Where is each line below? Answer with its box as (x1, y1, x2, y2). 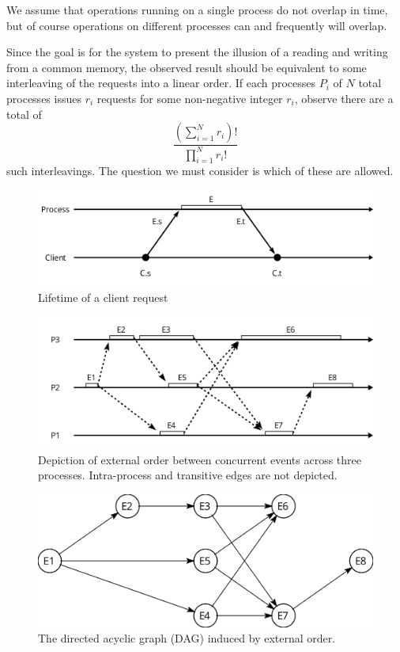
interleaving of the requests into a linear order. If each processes (6, 74, 316, 91)
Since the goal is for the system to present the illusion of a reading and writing (6, 44, 388, 60)
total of (6, 105, 42, 122)
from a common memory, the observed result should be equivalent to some (6, 59, 367, 75)
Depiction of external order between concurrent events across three (38, 451, 361, 467)
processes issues (6, 90, 81, 106)
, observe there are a (294, 90, 394, 106)
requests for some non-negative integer (96, 90, 283, 106)
